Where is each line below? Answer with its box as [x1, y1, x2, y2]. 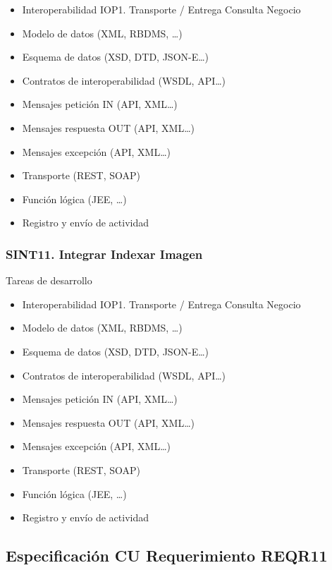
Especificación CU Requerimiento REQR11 [6, 545, 328, 566]
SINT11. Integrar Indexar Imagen [6, 245, 203, 262]
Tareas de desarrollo [6, 273, 92, 288]
